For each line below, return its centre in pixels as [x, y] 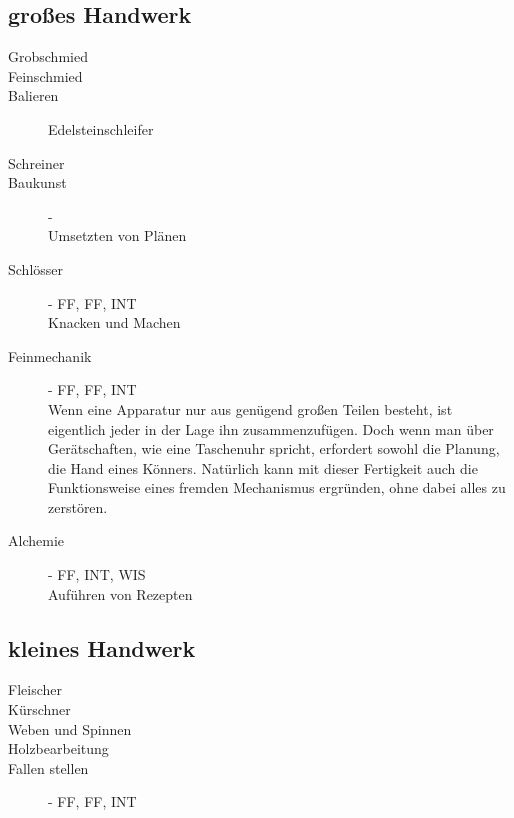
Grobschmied [48, 56]
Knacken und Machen [114, 322]
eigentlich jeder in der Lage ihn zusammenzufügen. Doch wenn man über [271, 428]
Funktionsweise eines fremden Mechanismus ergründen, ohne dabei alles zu [277, 487]
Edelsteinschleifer [101, 128]
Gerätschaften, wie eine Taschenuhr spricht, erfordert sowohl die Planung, [274, 448]
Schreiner [36, 162]
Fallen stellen [48, 767]
